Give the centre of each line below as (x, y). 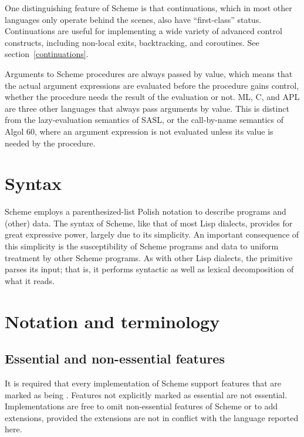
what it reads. (30, 280)
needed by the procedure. (50, 143)
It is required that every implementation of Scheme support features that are (143, 383)
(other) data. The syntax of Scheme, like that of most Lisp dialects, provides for (149, 223)
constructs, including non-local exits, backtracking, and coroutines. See (132, 42)
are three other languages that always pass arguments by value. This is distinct (147, 108)
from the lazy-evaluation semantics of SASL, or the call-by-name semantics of (144, 120)
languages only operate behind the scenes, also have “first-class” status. (133, 19)
